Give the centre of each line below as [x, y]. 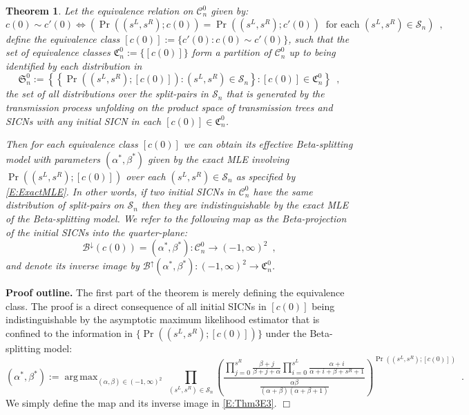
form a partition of [231, 52]
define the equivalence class [63, 38]
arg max [81, 377]
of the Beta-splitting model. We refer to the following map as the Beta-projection [176, 218]
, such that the [319, 38]
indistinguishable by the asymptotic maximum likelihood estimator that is [163, 319]
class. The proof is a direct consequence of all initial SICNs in [136, 306]
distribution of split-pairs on [65, 205]
